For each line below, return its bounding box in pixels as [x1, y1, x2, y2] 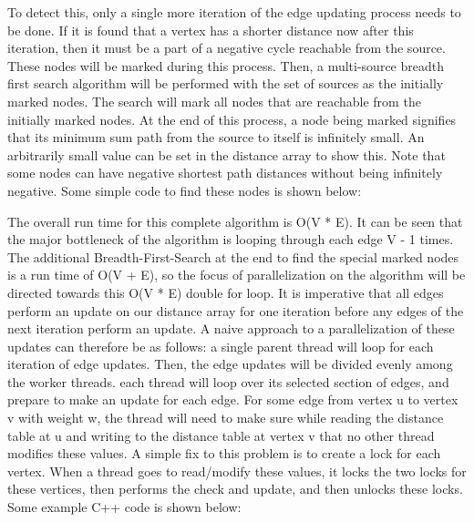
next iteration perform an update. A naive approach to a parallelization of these [7, 319, 455, 338]
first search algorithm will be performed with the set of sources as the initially [7, 74, 444, 93]
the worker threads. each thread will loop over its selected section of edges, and [7, 372, 449, 391]
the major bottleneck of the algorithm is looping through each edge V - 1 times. [7, 230, 454, 249]
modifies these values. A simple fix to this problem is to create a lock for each [7, 444, 441, 463]
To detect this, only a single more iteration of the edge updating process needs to [7, 3, 461, 21]
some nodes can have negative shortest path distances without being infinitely [7, 163, 443, 182]
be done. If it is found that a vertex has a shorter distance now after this [7, 20, 414, 39]
